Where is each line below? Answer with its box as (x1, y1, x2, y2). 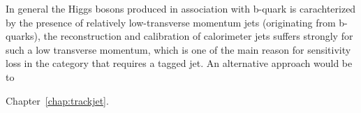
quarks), (6, 29, 40, 43)
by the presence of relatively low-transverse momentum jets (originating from (6, 15, 336, 29)
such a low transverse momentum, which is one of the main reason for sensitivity (6, 42, 351, 56)
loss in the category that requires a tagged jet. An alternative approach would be (6, 56, 353, 70)
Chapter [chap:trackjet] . (6, 93, 109, 107)
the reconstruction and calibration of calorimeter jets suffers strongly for (43, 29, 353, 43)
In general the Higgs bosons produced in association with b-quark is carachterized (6, 1, 356, 15)
